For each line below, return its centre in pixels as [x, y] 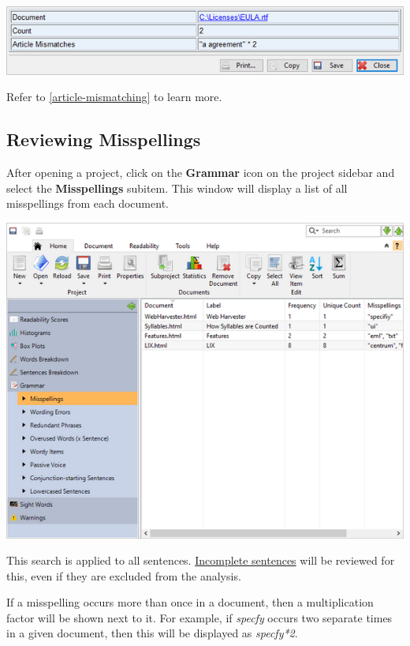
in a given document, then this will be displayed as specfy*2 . [152, 633]
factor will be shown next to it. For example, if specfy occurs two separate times [199, 617]
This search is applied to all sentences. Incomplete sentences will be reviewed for [201, 560]
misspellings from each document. [88, 203]
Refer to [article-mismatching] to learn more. [114, 97]
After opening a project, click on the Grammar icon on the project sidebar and [201, 172]
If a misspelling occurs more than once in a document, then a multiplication [190, 602]
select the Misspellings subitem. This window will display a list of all [177, 188]
